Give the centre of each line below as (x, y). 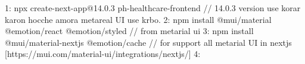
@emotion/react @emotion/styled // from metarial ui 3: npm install (129, 31)
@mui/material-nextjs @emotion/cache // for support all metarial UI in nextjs (148, 42)
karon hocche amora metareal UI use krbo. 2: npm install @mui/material (138, 19)
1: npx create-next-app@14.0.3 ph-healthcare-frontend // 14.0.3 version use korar (153, 8)
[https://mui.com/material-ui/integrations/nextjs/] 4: (103, 54)
